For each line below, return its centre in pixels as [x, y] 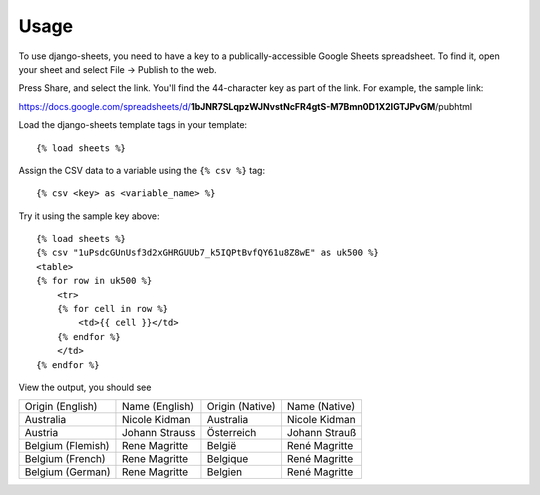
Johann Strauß [321, 433]
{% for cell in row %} [112, 309]
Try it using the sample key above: [89, 216]
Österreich [231, 433]
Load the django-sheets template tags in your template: [133, 125]
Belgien [224, 472]
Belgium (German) [67, 472]
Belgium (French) [65, 459]
